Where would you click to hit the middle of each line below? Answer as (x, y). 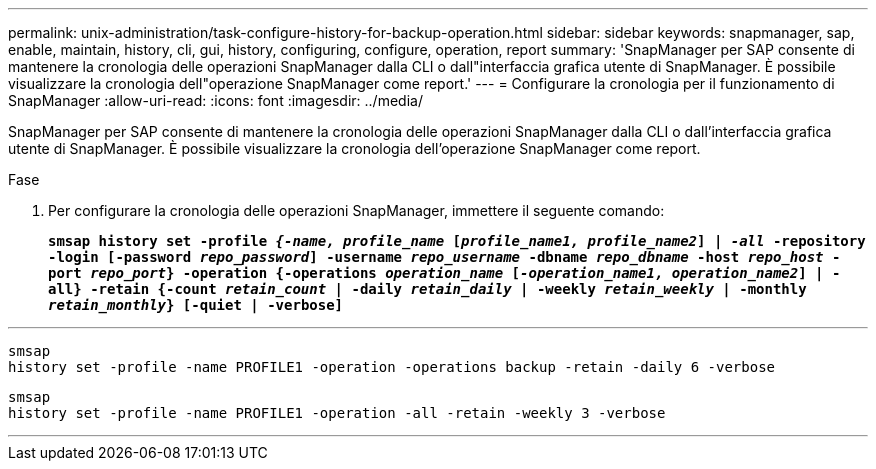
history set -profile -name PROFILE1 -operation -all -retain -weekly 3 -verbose (337, 413)
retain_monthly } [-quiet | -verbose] (196, 305)
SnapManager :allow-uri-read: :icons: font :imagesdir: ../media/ (215, 100)
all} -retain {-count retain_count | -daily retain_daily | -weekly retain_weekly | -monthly (427, 289)
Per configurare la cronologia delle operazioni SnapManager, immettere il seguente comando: (356, 210)
